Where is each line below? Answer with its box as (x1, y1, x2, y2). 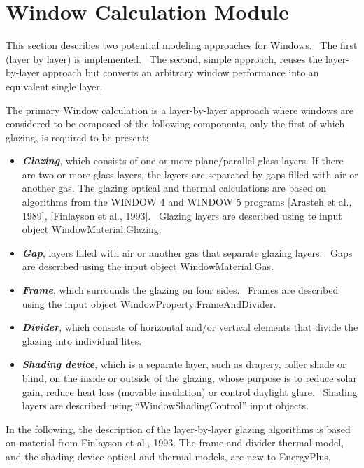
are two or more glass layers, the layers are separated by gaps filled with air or (22, 166, 358, 181)
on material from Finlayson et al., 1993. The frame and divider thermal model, (6, 435, 344, 450)
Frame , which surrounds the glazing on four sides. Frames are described (22, 283, 339, 297)
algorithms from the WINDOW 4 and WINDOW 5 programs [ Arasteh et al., (22, 194, 352, 209)
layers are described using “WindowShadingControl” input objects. (22, 398, 309, 413)
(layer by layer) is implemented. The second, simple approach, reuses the (6, 51, 323, 66)
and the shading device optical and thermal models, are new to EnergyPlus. (6, 448, 331, 463)
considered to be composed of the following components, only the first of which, (6, 116, 348, 131)
